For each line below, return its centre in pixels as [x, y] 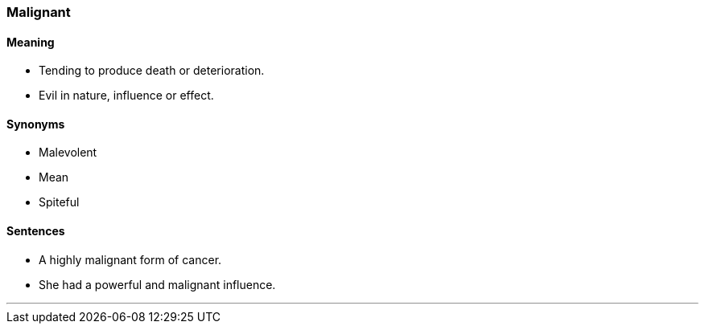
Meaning [31, 42]
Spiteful [59, 202]
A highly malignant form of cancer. [130, 259]
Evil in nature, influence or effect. [126, 96]
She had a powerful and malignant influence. [157, 284]
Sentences [36, 231]
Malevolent [68, 153]
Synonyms [36, 124]
